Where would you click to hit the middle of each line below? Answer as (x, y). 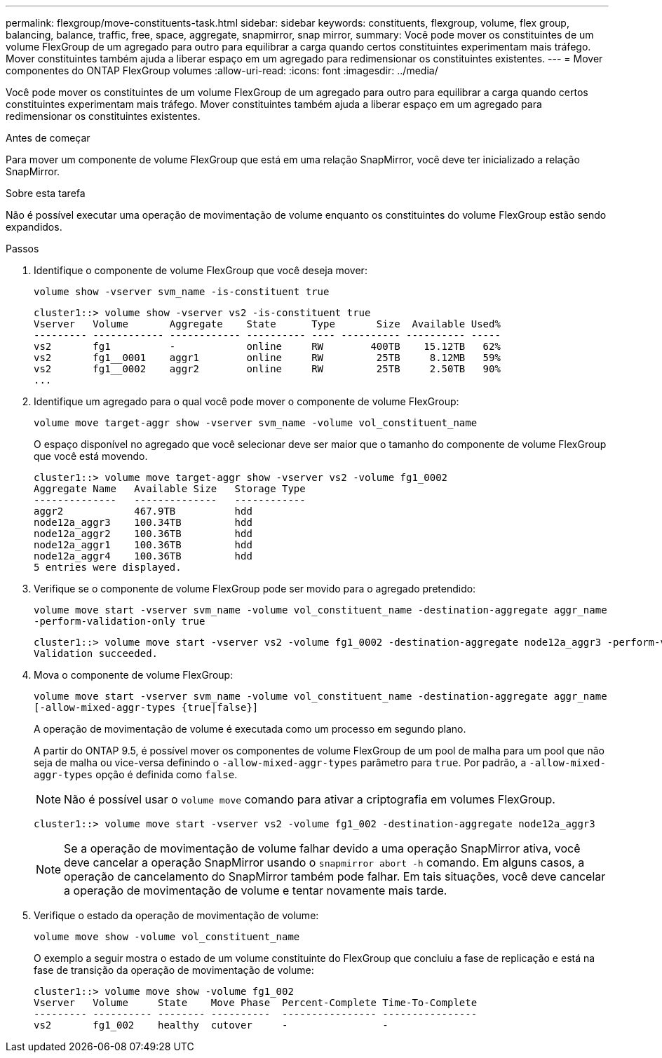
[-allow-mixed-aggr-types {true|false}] (146, 707)
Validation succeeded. (96, 653)
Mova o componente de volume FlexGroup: (134, 675)
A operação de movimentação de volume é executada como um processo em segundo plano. (250, 729)
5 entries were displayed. (108, 567)
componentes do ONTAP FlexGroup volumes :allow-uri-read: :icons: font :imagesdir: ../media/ (222, 70)
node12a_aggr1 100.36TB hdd (143, 545)
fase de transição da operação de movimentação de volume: (174, 970)
